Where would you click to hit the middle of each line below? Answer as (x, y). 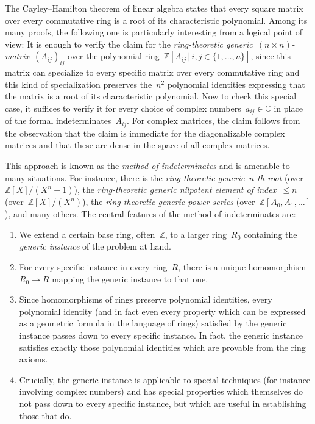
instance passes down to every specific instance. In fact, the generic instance (161, 335)
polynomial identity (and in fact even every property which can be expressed (162, 311)
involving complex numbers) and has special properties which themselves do (161, 391)
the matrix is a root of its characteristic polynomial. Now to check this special (151, 96)
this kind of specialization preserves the (79, 84)
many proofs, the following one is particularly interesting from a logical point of (154, 32)
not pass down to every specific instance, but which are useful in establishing (163, 403)
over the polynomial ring (114, 56)
